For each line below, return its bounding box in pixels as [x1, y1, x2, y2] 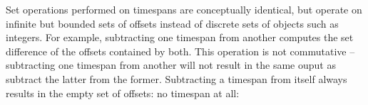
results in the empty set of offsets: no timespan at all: [6, 85, 240, 100]
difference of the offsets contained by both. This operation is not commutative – [6, 43, 355, 58]
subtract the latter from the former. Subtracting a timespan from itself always [6, 71, 347, 86]
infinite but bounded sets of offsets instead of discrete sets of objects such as [6, 16, 339, 31]
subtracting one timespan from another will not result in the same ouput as [6, 57, 336, 72]
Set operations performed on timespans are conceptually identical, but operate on [6, 2, 362, 16]
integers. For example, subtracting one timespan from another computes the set [6, 30, 354, 45]
